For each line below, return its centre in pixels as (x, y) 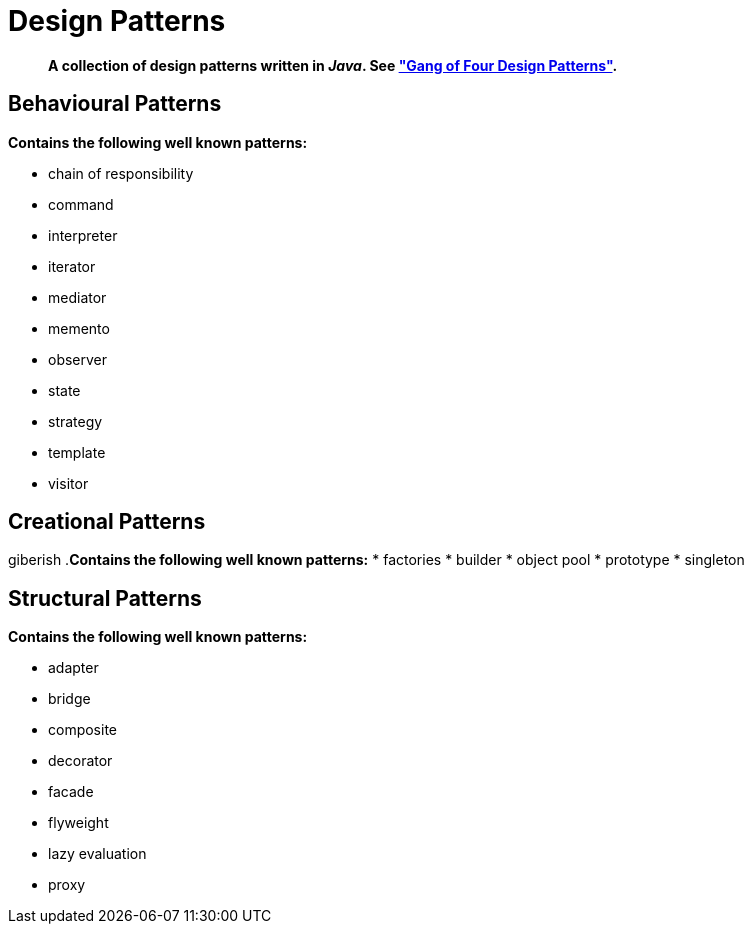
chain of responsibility (121, 173)
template (77, 452)
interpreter (83, 235)
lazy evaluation (97, 854)
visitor (68, 483)
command (81, 204)
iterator (72, 266)
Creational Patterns (107, 522)
